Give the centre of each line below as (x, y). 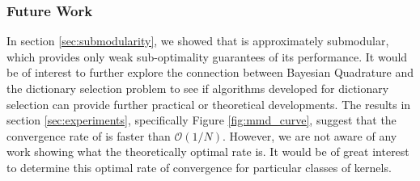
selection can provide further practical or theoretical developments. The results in (209, 104)
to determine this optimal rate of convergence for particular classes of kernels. (199, 167)
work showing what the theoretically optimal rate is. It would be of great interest (208, 152)
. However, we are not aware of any (310, 135)
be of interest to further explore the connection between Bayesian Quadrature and (210, 72)
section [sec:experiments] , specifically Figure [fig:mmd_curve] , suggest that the (202, 120)
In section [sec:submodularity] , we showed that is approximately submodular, (198, 41)
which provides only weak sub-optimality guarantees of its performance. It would (207, 56)
